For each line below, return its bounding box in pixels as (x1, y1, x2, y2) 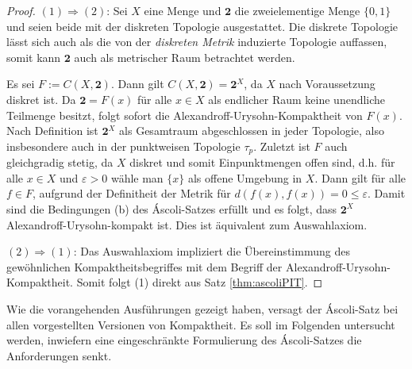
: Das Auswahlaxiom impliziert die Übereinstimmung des (73, 243, 350, 259)
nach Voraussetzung (279, 75, 375, 92)
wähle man (110, 169, 164, 186)
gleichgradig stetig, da (6, 154, 114, 171)
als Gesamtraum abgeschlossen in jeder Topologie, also (119, 122, 384, 139)
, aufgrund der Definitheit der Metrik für (32, 185, 231, 202)
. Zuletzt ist (253, 137, 310, 154)
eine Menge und (144, 2, 221, 18)
